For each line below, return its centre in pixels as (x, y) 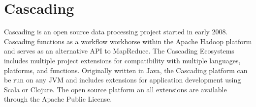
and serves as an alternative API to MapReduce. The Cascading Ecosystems (119, 51)
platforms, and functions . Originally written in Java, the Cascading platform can (126, 70)
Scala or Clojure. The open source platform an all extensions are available (115, 89)
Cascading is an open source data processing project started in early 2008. (116, 32)
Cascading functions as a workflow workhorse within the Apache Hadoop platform (128, 41)
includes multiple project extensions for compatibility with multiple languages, (122, 60)
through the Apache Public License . (58, 99)
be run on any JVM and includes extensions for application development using (123, 80)
